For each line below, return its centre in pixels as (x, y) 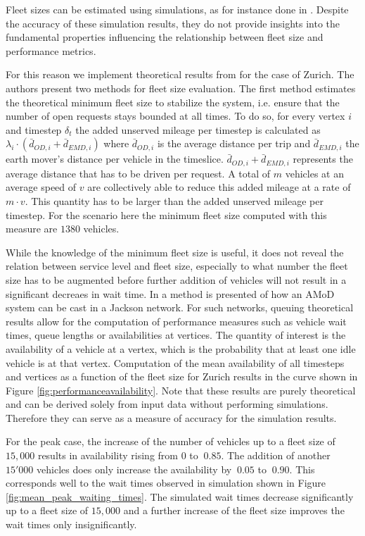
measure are (32, 229)
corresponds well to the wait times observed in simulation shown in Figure (166, 483)
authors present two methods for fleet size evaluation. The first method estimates (181, 88)
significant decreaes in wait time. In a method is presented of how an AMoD (170, 293)
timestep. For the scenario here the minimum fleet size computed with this (166, 214)
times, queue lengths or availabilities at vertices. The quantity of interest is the (176, 335)
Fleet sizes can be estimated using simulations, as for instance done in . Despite (177, 9)
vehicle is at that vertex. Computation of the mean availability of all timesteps (175, 362)
